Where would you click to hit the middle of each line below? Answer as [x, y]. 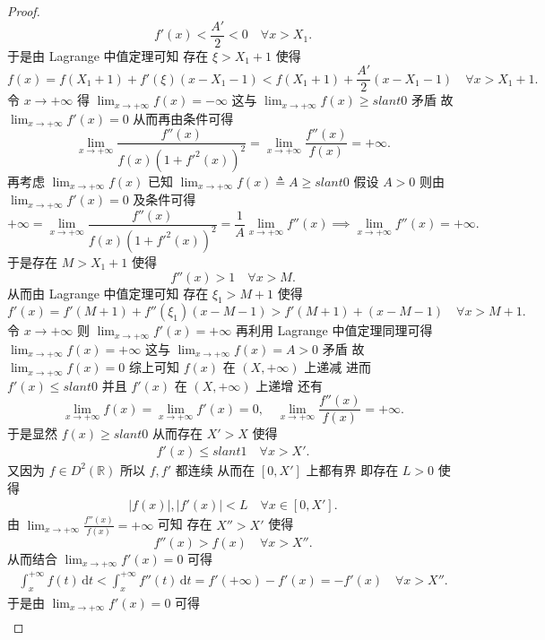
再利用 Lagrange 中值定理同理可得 [334, 330]
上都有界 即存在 [352, 469]
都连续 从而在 [215, 469]
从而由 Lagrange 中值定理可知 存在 [108, 293]
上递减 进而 [337, 367]
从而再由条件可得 [183, 118]
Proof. [24, 11]
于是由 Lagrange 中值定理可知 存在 [108, 55]
